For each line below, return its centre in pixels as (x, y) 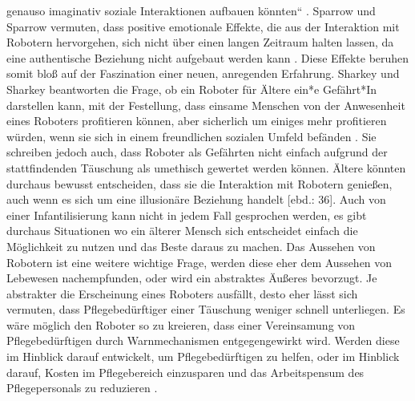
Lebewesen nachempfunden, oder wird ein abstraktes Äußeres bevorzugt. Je (192, 278)
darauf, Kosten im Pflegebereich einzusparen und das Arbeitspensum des (185, 372)
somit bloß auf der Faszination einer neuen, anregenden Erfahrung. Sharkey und (203, 73)
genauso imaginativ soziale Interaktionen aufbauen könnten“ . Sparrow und (191, 10)
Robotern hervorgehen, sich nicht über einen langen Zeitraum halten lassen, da (200, 42)
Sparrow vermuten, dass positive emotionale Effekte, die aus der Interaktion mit (203, 26)
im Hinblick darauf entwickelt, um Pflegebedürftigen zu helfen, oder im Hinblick (203, 356)
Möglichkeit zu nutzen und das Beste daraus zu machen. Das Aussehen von (191, 246)
